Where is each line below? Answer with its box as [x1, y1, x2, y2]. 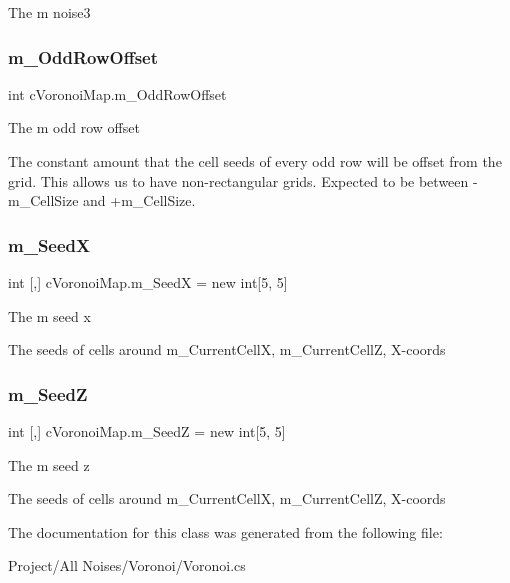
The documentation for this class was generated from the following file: [8, 521, 443, 542]
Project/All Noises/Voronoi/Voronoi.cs [8, 555, 246, 576]
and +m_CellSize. [83, 190, 196, 211]
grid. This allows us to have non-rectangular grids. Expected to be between [8, 170, 469, 191]
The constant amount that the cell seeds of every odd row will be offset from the [8, 151, 502, 171]
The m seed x [8, 305, 91, 326]
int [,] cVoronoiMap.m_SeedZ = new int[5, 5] [8, 421, 286, 441]
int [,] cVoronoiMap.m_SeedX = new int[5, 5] [8, 272, 288, 292]
